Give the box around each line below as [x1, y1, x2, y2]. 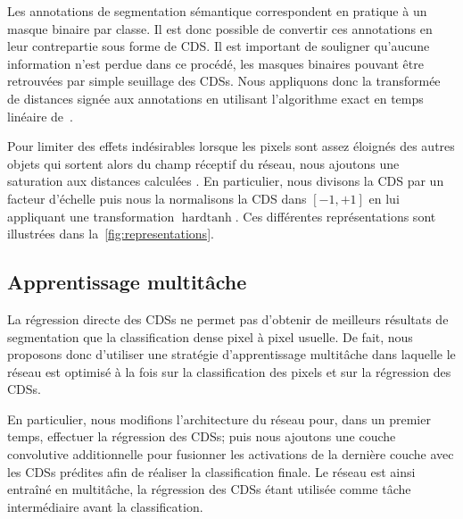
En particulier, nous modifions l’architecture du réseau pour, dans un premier [7, 409, 431, 428]
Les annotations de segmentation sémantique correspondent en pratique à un [7, 2, 427, 20]
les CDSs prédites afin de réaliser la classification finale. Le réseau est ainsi [7, 462, 416, 481]
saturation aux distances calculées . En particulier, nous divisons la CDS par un [7, 172, 444, 190]
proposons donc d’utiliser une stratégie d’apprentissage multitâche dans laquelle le [7, 345, 456, 364]
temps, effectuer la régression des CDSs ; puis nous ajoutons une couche [7, 427, 396, 446]
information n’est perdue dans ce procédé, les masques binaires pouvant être [7, 54, 424, 72]
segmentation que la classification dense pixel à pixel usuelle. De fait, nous [7, 327, 413, 346]
